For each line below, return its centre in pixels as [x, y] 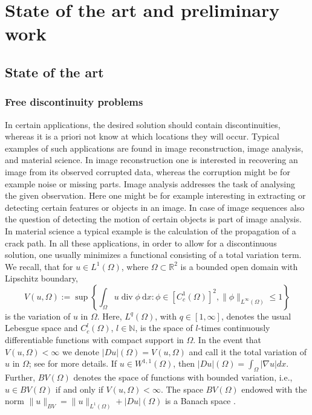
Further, [20, 377]
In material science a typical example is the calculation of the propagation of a [151, 230]
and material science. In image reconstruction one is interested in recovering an [151, 160]
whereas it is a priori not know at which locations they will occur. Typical [142, 136]
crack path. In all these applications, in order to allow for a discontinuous [141, 243]
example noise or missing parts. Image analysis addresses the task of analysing [150, 183]
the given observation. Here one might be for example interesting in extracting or [155, 195]
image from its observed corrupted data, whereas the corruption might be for [148, 171]
